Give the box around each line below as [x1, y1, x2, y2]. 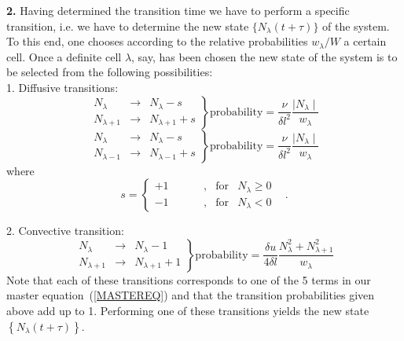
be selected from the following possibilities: [6, 64, 213, 80]
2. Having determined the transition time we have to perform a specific [6, 2, 350, 18]
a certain [343, 33, 387, 49]
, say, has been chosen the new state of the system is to [131, 48, 398, 64]
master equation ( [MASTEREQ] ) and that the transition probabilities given [6, 287, 375, 303]
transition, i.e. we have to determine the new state [6, 17, 249, 34]
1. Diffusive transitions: [6, 79, 119, 95]
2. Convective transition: [6, 222, 124, 239]
